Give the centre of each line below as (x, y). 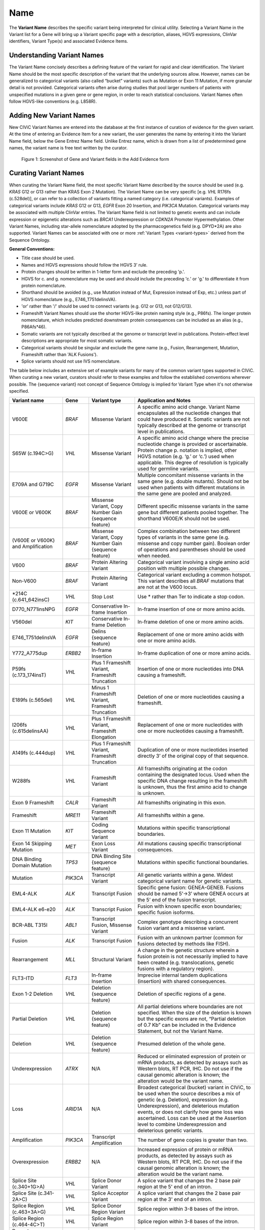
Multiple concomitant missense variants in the (191, 475)
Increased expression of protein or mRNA (185, 1150)
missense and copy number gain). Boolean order (194, 544)
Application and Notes (164, 400)
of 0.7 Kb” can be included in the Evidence (187, 1025)
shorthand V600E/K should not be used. (184, 519)
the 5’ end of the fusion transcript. (177, 900)
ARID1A (74, 1109)
